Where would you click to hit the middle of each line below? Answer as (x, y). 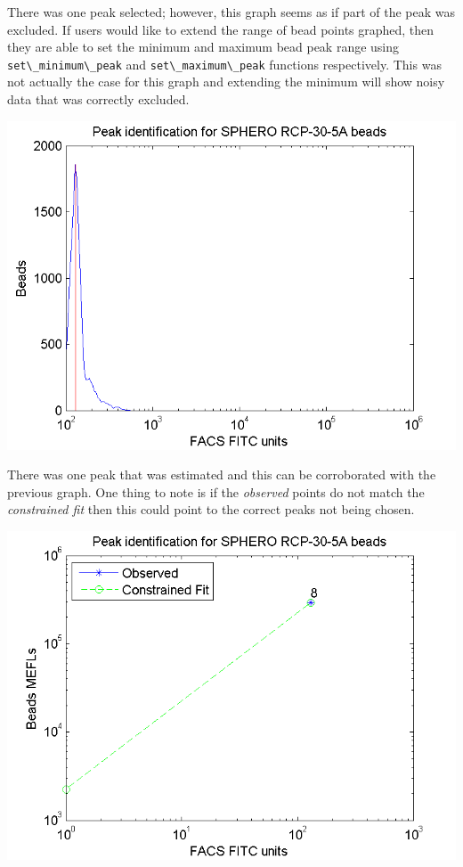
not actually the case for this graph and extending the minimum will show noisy (226, 82)
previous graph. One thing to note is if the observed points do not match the (216, 491)
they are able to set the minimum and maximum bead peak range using (203, 47)
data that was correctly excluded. (98, 99)
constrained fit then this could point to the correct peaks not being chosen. (211, 509)
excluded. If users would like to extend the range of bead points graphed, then (221, 29)
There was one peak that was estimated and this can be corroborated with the (222, 474)
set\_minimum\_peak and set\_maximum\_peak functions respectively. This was (224, 64)
